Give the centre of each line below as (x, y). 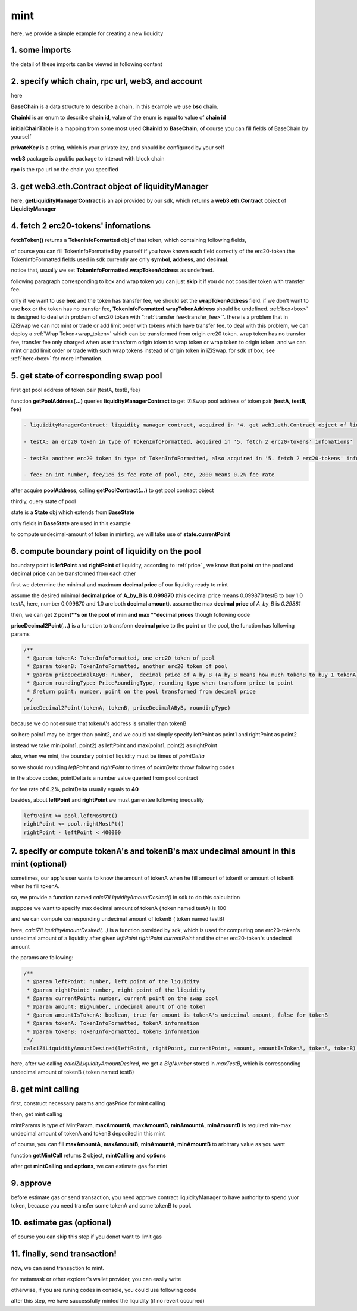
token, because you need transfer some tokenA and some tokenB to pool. (101, 1206)
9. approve (31, 1183)
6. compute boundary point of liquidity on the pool (106, 551)
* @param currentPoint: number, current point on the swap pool (123, 998)
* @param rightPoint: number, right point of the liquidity (116, 990)
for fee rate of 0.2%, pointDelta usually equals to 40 (75, 789)
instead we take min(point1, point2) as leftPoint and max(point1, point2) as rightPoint (114, 745)
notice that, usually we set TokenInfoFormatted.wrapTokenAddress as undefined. (112, 270)
